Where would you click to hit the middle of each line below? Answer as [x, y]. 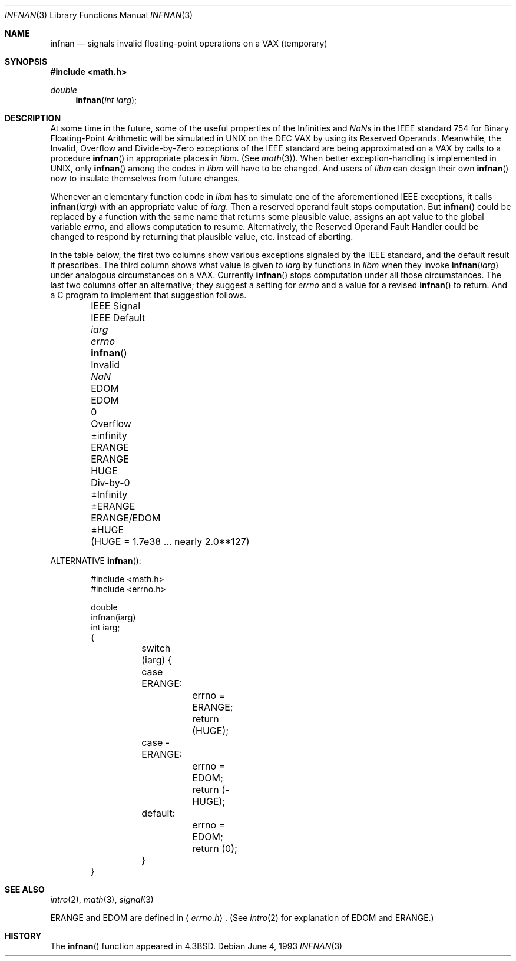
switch [156, 648]
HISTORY [23, 936]
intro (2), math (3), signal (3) [102, 899]
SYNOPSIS [26, 62]
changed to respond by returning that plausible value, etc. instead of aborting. [202, 237]
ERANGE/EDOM [126, 518]
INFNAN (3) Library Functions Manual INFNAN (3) [99, 15]
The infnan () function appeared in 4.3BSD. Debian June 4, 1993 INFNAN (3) [196, 946]
